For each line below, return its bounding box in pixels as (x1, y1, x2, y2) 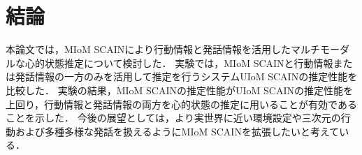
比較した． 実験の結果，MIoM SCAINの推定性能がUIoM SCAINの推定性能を (6, 82, 353, 97)
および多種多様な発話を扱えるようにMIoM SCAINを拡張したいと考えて (15, 124, 340, 138)
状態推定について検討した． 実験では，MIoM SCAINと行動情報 (44, 55, 333, 70)
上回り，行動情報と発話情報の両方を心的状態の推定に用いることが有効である (6, 96, 357, 111)
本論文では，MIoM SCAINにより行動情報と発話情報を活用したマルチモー (6, 42, 340, 57)
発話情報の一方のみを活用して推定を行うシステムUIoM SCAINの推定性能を (15, 69, 358, 84)
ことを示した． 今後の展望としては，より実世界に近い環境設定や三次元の (6, 110, 341, 125)
